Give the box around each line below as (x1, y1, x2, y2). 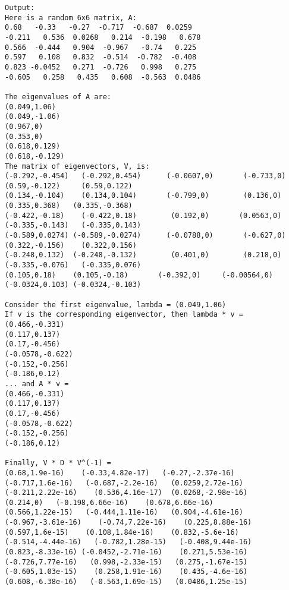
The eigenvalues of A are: (5, 92, 111, 101)
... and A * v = (5, 379, 69, 388)
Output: (5, 4, 35, 12)
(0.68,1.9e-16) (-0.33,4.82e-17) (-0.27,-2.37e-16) (5, 468, 235, 477)
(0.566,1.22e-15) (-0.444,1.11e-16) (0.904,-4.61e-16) (5, 508, 243, 517)
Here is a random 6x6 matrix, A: (5, 13, 137, 22)
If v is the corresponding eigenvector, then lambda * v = (5, 310, 243, 319)
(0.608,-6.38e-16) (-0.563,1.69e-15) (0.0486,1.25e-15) (5, 578, 248, 586)
